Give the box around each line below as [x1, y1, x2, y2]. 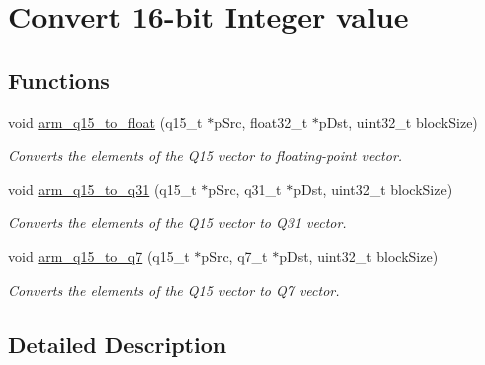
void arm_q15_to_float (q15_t [8, 111, 203, 132]
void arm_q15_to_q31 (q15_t [8, 178, 197, 199]
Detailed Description [8, 328, 227, 359]
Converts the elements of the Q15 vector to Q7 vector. [8, 279, 340, 300]
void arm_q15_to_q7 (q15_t [8, 245, 190, 266]
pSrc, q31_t [208, 178, 282, 199]
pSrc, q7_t [201, 245, 268, 266]
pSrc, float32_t [214, 111, 308, 132]
